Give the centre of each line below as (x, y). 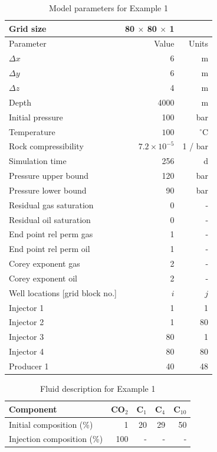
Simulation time (38, 161)
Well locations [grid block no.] (63, 292)
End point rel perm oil (50, 249)
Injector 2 (27, 322)
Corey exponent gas (45, 263)
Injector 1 (27, 307)
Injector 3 (27, 337)
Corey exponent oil (43, 278)
